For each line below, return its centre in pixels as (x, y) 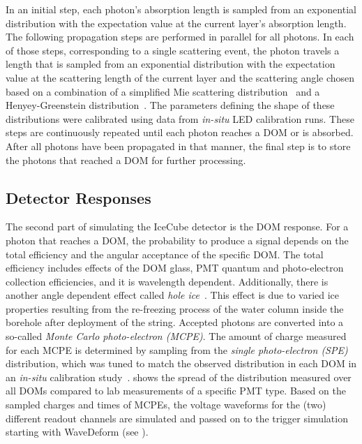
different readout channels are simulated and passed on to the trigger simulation (177, 418)
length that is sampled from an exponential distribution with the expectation (171, 64)
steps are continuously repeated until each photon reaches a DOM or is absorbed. (180, 132)
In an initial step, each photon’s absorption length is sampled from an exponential (181, 9)
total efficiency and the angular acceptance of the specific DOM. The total (165, 254)
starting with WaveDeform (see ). (77, 432)
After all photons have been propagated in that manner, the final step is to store (178, 146)
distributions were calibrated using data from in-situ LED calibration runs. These (180, 118)
